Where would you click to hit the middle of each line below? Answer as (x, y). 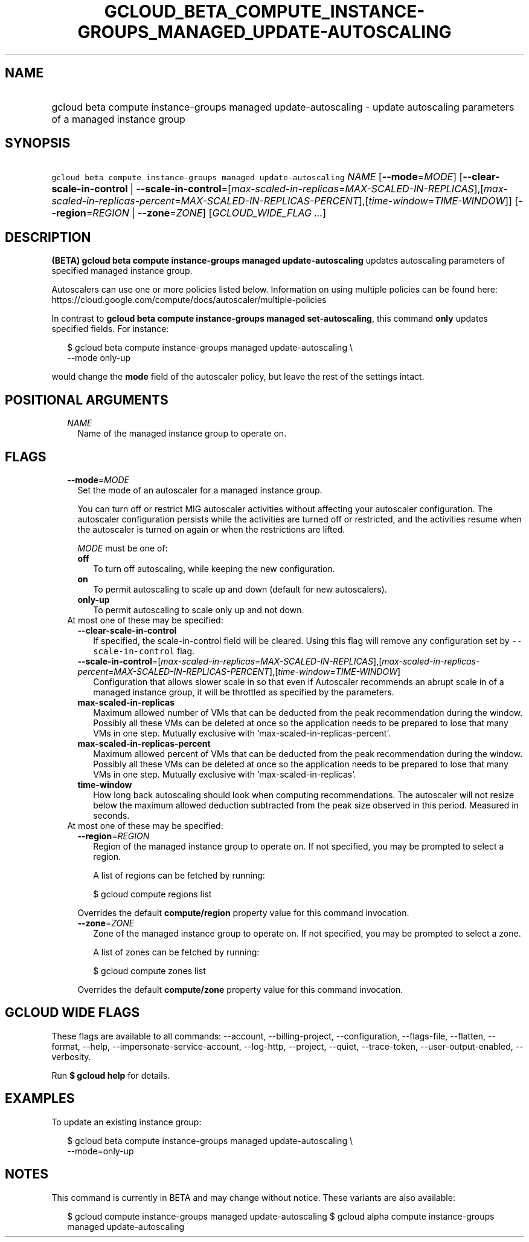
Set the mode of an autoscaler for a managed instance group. (200, 490)
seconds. (111, 815)
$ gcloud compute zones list (149, 971)
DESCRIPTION (48, 237)
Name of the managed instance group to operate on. (182, 434)
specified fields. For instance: (110, 329)
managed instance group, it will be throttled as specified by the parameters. (244, 692)
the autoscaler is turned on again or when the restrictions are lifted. (211, 529)
